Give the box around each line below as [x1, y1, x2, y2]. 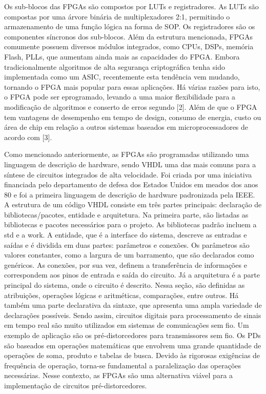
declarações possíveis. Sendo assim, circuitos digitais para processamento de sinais [4, 309, 261, 320]
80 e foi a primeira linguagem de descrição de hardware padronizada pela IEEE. [4, 189, 255, 200]
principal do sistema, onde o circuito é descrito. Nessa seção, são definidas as [4, 280, 245, 290]
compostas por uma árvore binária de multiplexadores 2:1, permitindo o [4, 11, 230, 22]
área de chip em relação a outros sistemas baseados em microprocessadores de [4, 122, 249, 132]
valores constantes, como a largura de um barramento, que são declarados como [4, 249, 254, 260]
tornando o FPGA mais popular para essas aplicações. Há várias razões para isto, [4, 81, 260, 92]
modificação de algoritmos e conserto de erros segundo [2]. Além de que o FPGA [4, 101, 257, 112]
